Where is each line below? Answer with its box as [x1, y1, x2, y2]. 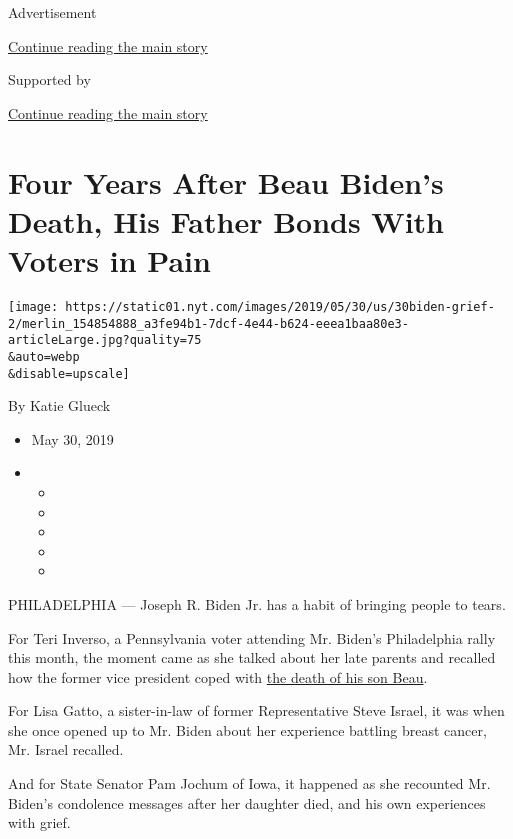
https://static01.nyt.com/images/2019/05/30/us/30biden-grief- [65, 299, 495, 314]
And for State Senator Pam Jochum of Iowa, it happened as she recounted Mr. [8, 773, 491, 794]
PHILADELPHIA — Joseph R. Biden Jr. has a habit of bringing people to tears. [8, 593, 506, 614]
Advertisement [8, 2, 97, 22]
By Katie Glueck [8, 395, 111, 416]
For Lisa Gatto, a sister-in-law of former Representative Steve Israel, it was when [8, 700, 505, 721]
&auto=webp [8, 349, 80, 364]
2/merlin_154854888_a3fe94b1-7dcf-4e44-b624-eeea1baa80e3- [8, 316, 409, 331]
